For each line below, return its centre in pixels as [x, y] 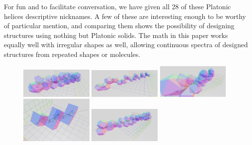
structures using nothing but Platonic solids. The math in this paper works [116, 35]
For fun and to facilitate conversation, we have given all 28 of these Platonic [117, 6]
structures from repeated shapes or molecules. [72, 54]
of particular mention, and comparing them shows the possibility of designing [119, 26]
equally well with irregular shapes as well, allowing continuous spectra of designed [126, 45]
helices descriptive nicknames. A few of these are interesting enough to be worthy [125, 16]
